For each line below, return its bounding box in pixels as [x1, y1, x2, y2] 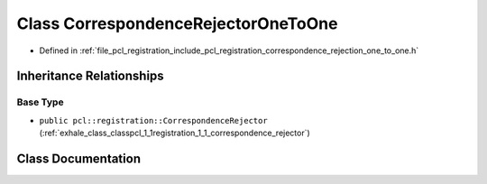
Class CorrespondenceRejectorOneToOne [16, 14, 338, 33]
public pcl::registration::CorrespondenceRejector [39, 115, 268, 125]
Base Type [16, 96, 64, 108]
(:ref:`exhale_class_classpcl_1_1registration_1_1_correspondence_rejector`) [39, 127, 310, 139]
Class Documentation [16, 151, 142, 166]
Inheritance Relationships [16, 69, 164, 84]
